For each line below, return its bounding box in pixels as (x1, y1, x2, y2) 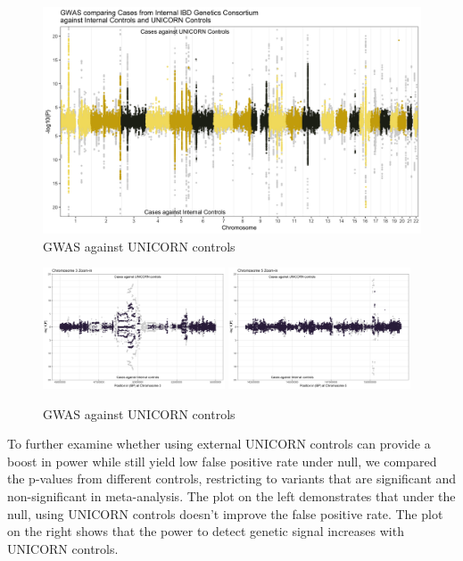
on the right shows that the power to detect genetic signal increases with (7, 522, 404, 540)
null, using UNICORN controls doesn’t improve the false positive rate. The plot (7, 504, 443, 523)
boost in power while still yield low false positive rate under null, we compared (7, 451, 437, 470)
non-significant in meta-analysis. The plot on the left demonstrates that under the (7, 486, 456, 505)
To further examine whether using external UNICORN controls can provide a (7, 434, 431, 453)
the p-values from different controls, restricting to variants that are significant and (7, 469, 457, 488)
